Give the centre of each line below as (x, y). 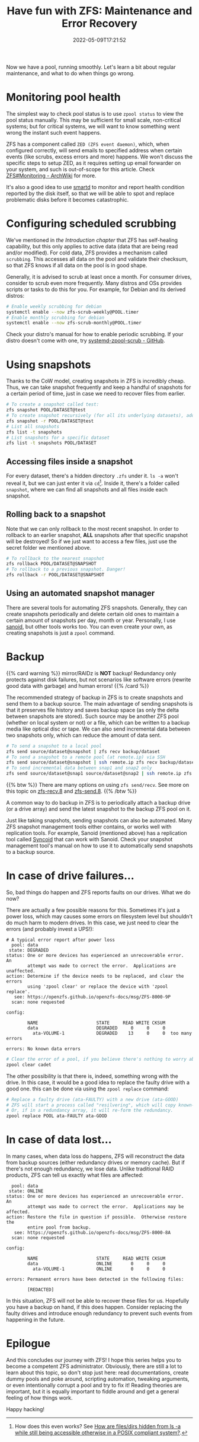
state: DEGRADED (29, 950)
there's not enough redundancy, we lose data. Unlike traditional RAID (90, 1169)
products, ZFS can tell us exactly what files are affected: (75, 1175)
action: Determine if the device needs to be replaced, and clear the (95, 976)
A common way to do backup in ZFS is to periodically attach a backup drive (98, 803)
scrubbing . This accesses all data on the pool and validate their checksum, (97, 259)
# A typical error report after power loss (61, 940)
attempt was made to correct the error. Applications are (102, 966)
